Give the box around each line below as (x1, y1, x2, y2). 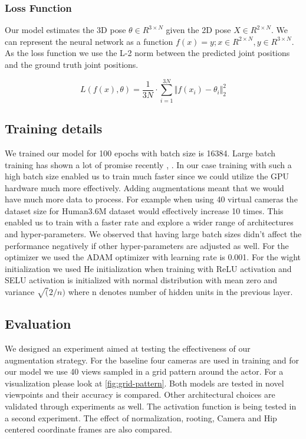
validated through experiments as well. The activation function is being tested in (5, 399, 297, 412)
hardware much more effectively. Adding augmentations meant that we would (5, 181, 284, 194)
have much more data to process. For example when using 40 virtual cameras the (5, 193, 298, 205)
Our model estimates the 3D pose (5, 24, 126, 36)
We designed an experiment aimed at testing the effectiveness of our (5, 342, 251, 355)
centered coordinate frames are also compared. (5, 423, 172, 435)
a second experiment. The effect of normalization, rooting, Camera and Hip (5, 411, 277, 424)
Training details (5, 119, 103, 137)
